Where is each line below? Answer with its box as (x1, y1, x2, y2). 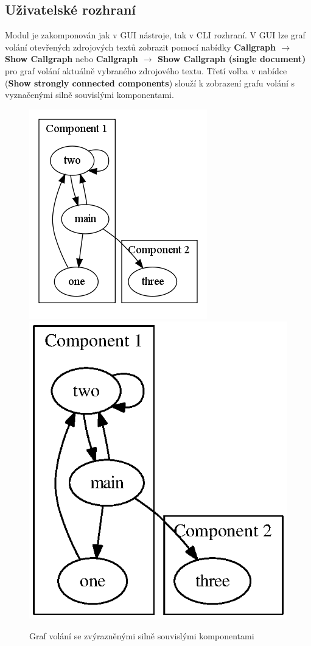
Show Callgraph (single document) (158, 52, 306, 65)
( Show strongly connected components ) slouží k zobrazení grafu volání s (5, 76, 295, 89)
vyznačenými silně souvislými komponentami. (5, 88, 174, 101)
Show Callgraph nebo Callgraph (5, 52, 138, 65)
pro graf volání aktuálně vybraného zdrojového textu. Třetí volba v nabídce (5, 64, 287, 77)
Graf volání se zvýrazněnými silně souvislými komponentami (29, 630, 254, 642)
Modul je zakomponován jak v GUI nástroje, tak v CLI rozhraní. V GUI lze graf (5, 29, 306, 41)
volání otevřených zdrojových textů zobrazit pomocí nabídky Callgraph (5, 40, 276, 53)
